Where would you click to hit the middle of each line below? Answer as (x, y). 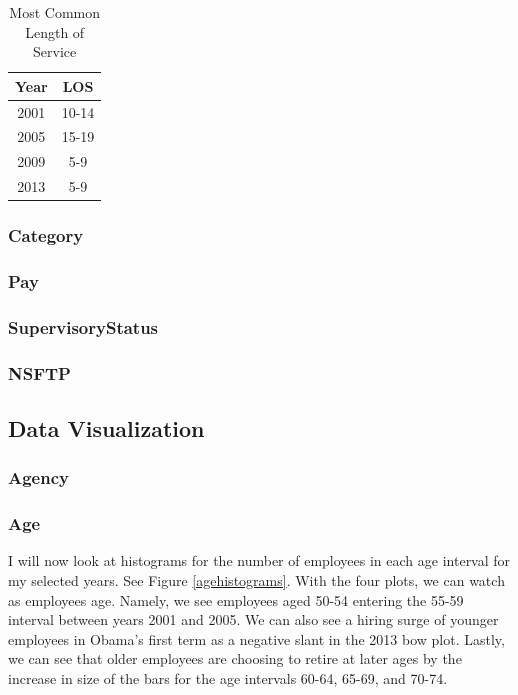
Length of (55, 31)
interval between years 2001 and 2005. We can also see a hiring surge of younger (253, 619)
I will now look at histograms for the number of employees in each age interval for (259, 560)
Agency (38, 477)
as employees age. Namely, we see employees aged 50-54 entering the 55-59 (236, 599)
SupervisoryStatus (83, 326)
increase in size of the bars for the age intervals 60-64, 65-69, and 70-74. (228, 678)
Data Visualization (106, 428)
